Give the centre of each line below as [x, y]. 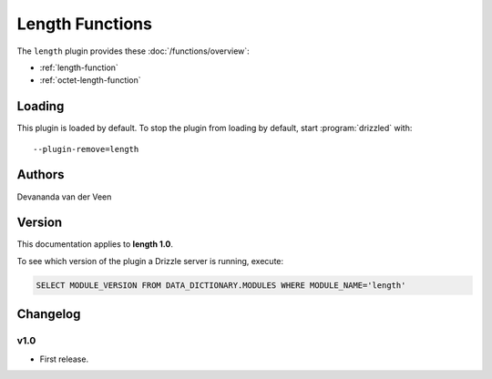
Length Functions [84, 24]
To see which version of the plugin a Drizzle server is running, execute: [150, 261]
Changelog [49, 314]
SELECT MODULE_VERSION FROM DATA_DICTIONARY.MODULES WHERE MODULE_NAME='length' [221, 285]
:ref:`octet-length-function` [90, 80]
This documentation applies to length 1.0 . [95, 244]
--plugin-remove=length [86, 149]
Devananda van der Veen [64, 197]
